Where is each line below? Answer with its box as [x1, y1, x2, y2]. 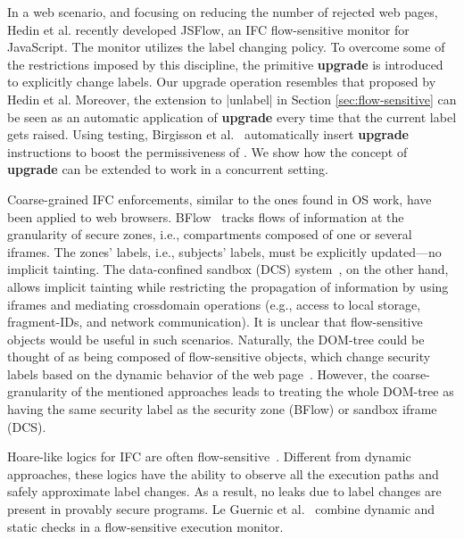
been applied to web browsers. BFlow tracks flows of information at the [7, 207, 404, 226]
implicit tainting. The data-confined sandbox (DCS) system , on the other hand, [7, 260, 449, 278]
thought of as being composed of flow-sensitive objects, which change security [7, 347, 431, 366]
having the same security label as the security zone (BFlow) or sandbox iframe [7, 400, 437, 419]
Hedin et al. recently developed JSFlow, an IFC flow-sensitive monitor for [7, 20, 410, 38]
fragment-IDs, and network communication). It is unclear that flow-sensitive [7, 312, 423, 331]
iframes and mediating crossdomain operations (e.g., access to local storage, [7, 294, 421, 313]
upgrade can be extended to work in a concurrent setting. [7, 160, 328, 178]
